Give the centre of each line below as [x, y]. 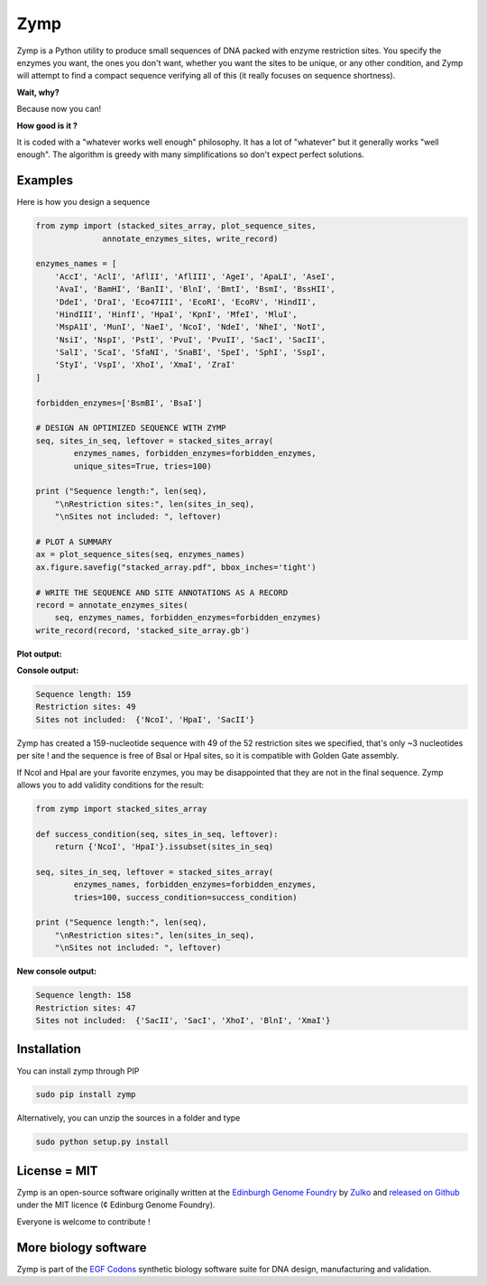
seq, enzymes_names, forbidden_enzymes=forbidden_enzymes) [188, 618]
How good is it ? [47, 126]
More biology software [82, 1248]
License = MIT [57, 1171]
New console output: [57, 972]
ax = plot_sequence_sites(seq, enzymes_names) [140, 554]
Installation [49, 1049]
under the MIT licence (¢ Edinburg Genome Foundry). [116, 1205]
